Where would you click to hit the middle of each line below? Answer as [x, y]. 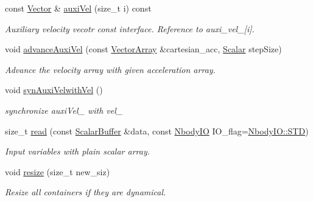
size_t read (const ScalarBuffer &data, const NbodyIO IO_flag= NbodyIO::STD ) [157, 131]
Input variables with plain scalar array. [78, 151]
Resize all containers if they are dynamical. [86, 192]
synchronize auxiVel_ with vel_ [64, 110]
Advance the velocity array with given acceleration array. [110, 69]
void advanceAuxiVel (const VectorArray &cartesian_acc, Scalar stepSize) [143, 49]
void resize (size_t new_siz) [58, 171]
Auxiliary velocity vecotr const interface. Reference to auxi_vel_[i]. [130, 28]
